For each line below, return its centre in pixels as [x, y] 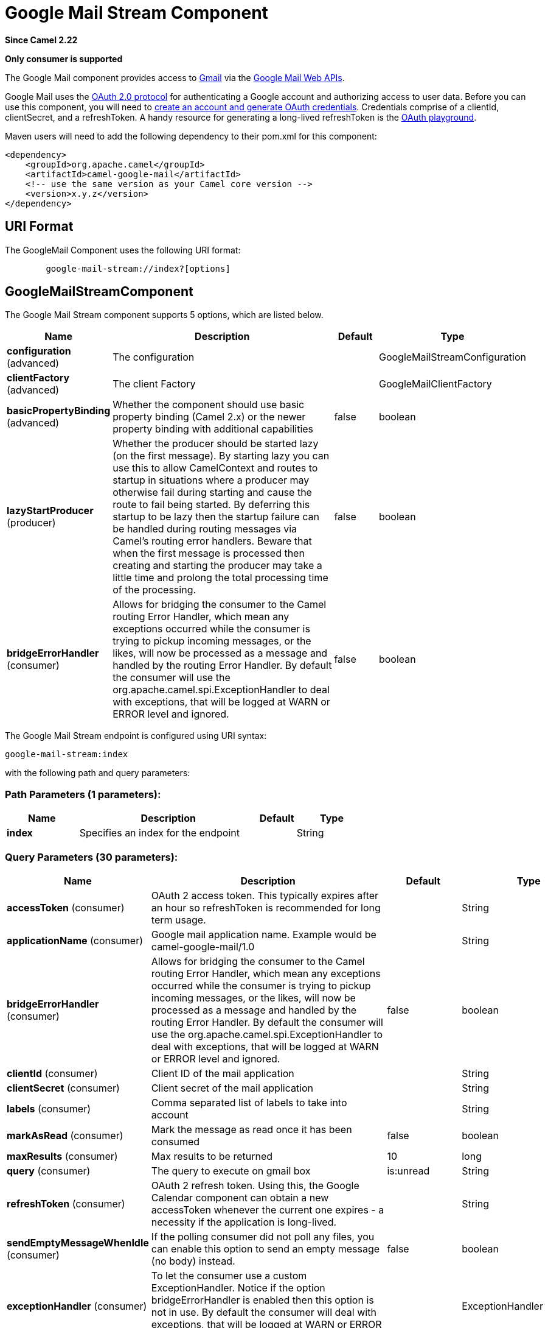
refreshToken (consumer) [66, 1203]
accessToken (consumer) [66, 907]
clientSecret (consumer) [63, 1088]
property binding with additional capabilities [213, 429]
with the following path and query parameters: [98, 773]
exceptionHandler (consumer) [77, 1306]
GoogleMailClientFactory [435, 384]
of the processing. [154, 590]
